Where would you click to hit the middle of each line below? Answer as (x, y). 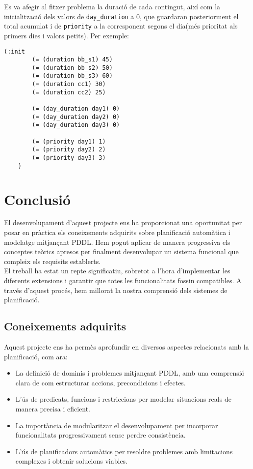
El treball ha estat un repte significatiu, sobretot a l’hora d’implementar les (117, 271)
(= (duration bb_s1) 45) (72, 60)
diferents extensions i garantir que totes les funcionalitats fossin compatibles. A (123, 280)
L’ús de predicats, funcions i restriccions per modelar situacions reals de (123, 399)
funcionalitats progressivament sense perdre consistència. (101, 435)
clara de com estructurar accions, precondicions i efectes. (101, 382)
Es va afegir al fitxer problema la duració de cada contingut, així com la (112, 6)
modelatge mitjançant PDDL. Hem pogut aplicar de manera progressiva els (117, 242)
